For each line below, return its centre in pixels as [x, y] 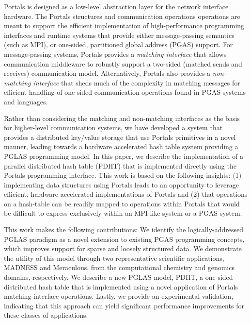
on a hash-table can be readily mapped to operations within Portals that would [122, 203]
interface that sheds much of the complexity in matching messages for [137, 82]
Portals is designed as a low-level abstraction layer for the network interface [116, 6]
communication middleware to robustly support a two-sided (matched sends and [123, 63]
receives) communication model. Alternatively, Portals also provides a [107, 73]
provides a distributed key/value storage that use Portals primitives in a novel [120, 137]
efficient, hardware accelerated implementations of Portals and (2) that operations [126, 194]
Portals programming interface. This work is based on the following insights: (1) [123, 175]
